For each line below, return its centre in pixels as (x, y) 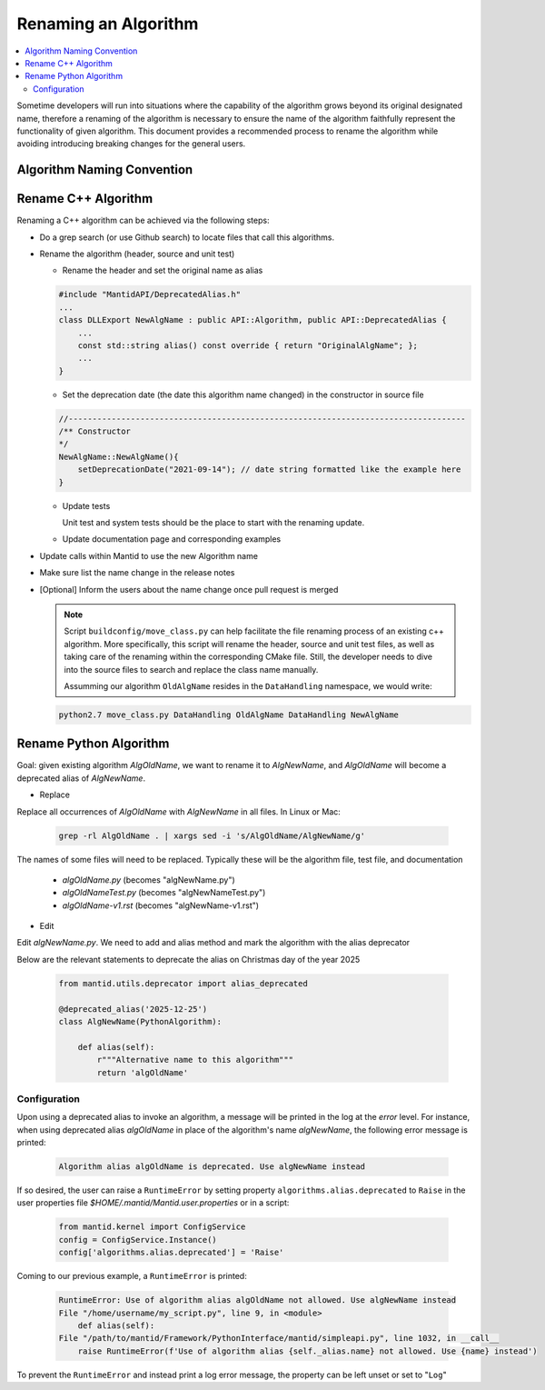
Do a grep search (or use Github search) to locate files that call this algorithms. (187, 237)
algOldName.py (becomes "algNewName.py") (149, 880)
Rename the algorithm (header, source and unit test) (137, 254)
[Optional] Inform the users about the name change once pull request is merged (189, 589)
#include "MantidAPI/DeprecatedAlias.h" (149, 295)
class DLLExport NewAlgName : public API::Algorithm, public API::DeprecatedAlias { (253, 320)
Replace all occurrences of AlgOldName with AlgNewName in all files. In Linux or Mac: (178, 811)
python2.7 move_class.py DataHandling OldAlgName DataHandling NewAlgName (229, 715)
